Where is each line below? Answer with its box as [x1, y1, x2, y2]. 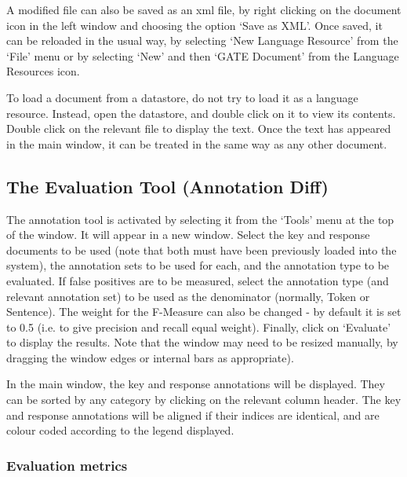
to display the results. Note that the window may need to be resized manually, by [6, 334, 398, 350]
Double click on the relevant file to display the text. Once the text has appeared [6, 120, 391, 137]
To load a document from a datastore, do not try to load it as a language [6, 89, 358, 105]
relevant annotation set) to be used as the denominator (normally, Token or [6, 288, 370, 304]
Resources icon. [6, 63, 80, 79]
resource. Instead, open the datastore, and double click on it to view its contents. [6, 105, 396, 121]
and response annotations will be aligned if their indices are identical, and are [6, 406, 380, 423]
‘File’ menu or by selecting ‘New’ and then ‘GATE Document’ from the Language [6, 47, 399, 64]
